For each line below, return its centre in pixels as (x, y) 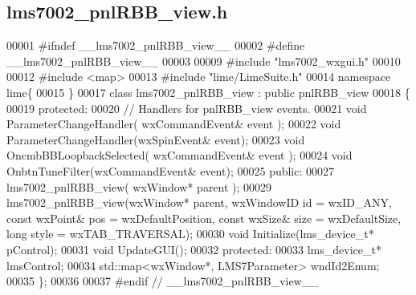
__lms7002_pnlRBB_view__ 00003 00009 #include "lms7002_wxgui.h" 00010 (204, 61)
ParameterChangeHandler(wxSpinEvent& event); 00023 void (156, 139)
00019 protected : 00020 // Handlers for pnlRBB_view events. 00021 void (187, 108)
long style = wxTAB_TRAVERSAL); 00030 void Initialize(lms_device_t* (190, 234)
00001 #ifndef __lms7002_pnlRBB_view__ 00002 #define (156, 45)
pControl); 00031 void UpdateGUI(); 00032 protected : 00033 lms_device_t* (194, 249)
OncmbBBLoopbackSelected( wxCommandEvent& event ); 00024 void (179, 155)
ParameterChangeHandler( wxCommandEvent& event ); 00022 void (174, 124)
